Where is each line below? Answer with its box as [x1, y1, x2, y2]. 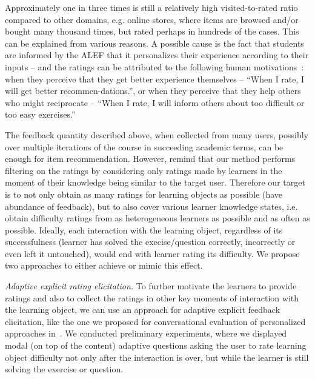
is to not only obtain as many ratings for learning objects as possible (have [5, 187, 282, 200]
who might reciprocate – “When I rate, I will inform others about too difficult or [5, 96, 305, 109]
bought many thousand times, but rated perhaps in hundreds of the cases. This [5, 25, 299, 38]
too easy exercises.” [5, 108, 76, 121]
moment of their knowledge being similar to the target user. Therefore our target [5, 176, 305, 189]
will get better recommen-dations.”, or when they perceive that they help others [5, 84, 301, 97]
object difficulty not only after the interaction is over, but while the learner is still [5, 350, 309, 363]
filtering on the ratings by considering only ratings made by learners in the [5, 164, 282, 176]
